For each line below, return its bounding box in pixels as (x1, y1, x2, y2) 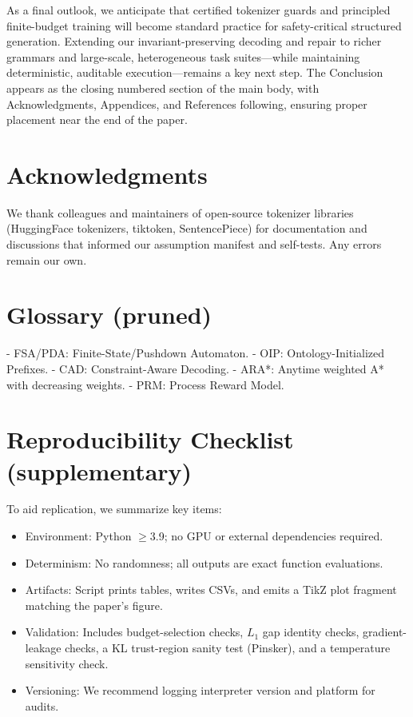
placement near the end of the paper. (6, 111, 188, 128)
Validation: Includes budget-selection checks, (25, 623, 244, 640)
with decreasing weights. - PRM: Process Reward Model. (6, 376, 284, 392)
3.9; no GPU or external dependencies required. (149, 528, 383, 544)
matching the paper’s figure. (25, 596, 163, 613)
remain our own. (6, 251, 87, 268)
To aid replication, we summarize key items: (6, 500, 222, 517)
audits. (25, 697, 59, 714)
